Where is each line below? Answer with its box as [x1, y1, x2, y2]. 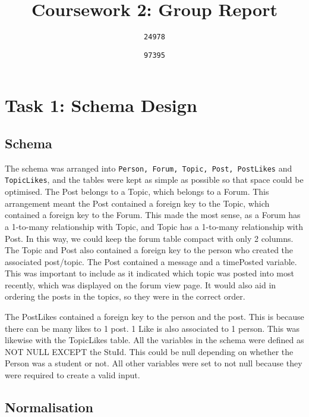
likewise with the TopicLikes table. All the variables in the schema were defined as [5, 334, 304, 346]
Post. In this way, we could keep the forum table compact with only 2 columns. [5, 232, 294, 244]
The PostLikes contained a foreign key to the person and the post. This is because [5, 310, 304, 323]
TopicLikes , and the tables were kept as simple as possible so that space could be [5, 173, 304, 186]
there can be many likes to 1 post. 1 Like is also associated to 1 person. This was [5, 322, 299, 334]
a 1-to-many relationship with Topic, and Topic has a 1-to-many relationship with [5, 220, 303, 232]
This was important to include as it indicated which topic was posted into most [5, 267, 294, 279]
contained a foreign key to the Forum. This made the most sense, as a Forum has [5, 208, 301, 221]
